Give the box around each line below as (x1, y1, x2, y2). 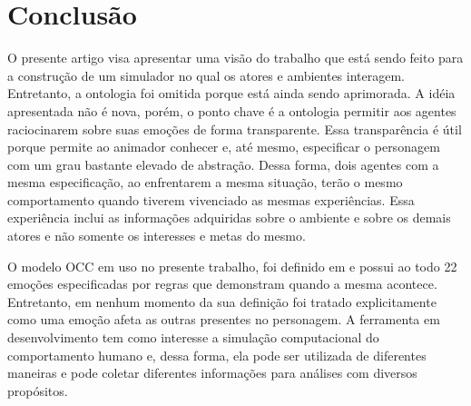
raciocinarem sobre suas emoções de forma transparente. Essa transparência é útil (7, 119, 462, 138)
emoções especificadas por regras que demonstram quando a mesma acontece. (7, 274, 437, 293)
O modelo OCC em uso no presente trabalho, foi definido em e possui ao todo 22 (7, 256, 457, 275)
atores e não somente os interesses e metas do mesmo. (7, 226, 306, 245)
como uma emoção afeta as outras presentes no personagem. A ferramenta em (7, 310, 440, 329)
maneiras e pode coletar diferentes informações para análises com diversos (7, 363, 417, 382)
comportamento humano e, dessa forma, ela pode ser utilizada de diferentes (7, 345, 427, 364)
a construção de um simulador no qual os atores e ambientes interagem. (7, 65, 405, 84)
